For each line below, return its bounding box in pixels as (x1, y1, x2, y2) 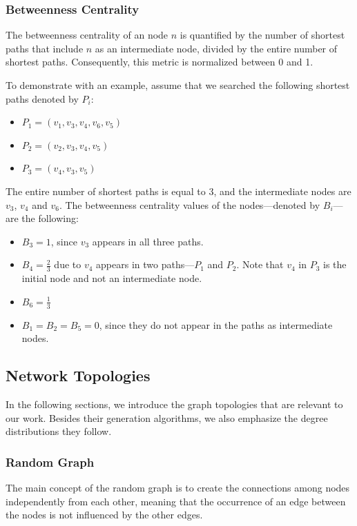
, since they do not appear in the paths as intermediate (99, 317, 333, 332)
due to (54, 257, 81, 272)
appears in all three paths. (92, 234, 204, 248)
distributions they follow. (6, 424, 112, 438)
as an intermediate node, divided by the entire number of (95, 41, 338, 55)
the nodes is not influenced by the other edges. (6, 507, 203, 522)
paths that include (6, 41, 84, 55)
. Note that (236, 257, 284, 272)
